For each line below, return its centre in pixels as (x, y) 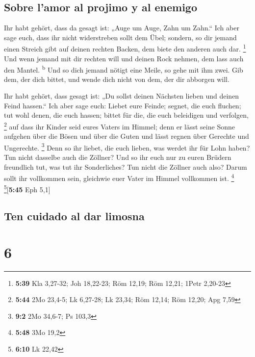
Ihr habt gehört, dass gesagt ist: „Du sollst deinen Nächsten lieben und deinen (122, 96)
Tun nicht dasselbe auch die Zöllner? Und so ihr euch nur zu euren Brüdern (118, 157)
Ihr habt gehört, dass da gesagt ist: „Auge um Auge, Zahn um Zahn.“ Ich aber (122, 28)
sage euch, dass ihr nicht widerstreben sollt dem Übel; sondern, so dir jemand (120, 37)
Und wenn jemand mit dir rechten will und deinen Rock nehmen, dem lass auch (124, 58)
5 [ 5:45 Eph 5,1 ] (27, 189)
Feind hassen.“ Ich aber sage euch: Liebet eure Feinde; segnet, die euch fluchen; (123, 105)
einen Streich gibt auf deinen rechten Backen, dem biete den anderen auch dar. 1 (125, 48)
